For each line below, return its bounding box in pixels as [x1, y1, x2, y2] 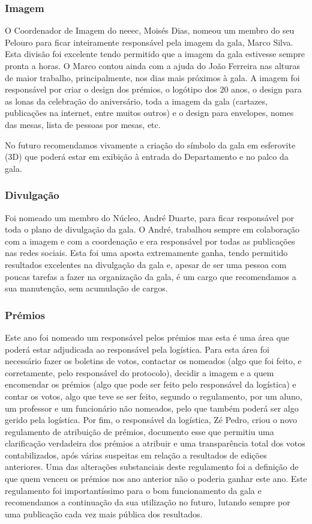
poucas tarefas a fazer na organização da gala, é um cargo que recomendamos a [5, 270, 296, 282]
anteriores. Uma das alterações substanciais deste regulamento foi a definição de [5, 460, 299, 473]
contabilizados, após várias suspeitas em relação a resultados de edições [5, 448, 267, 461]
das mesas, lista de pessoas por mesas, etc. [5, 118, 161, 130]
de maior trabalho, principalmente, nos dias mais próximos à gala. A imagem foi [5, 71, 300, 84]
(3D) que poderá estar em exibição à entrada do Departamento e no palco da [5, 150, 289, 163]
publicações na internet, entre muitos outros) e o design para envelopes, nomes [5, 106, 294, 119]
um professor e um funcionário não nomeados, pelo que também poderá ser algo [5, 401, 299, 414]
